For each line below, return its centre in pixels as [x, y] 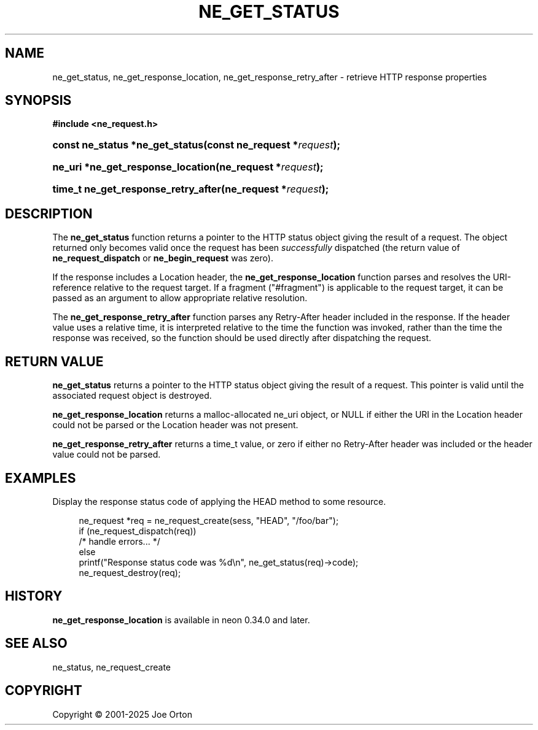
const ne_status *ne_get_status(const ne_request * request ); [197, 145]
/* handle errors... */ [119, 541]
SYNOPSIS [38, 101]
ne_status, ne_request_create [111, 667]
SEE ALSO [36, 644]
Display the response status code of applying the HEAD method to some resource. [219, 501]
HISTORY [34, 596]
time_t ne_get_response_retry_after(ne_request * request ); [191, 189]
